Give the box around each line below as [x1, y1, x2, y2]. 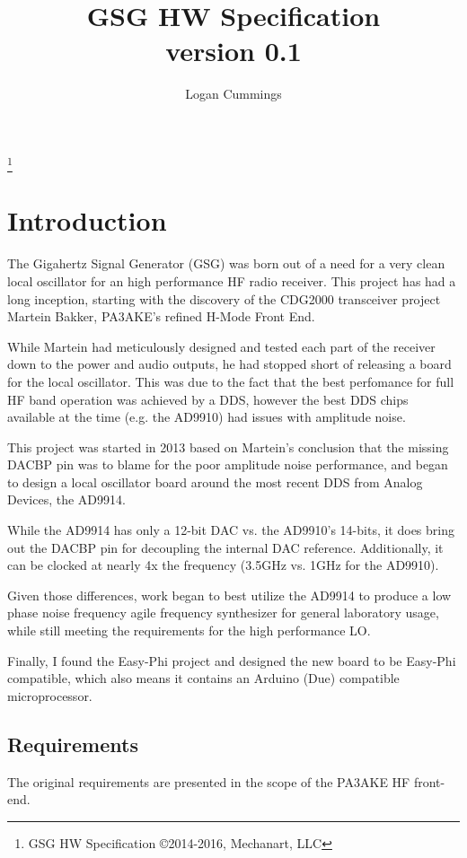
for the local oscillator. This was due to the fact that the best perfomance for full [7, 372, 454, 390]
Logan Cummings [185, 84, 282, 103]
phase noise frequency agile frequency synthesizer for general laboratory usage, [7, 603, 439, 622]
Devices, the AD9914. [7, 490, 126, 509]
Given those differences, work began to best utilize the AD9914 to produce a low [7, 585, 452, 604]
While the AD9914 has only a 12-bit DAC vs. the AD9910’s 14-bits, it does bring [7, 521, 454, 539]
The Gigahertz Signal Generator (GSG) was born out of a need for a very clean [7, 254, 445, 273]
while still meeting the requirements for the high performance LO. [7, 621, 371, 640]
